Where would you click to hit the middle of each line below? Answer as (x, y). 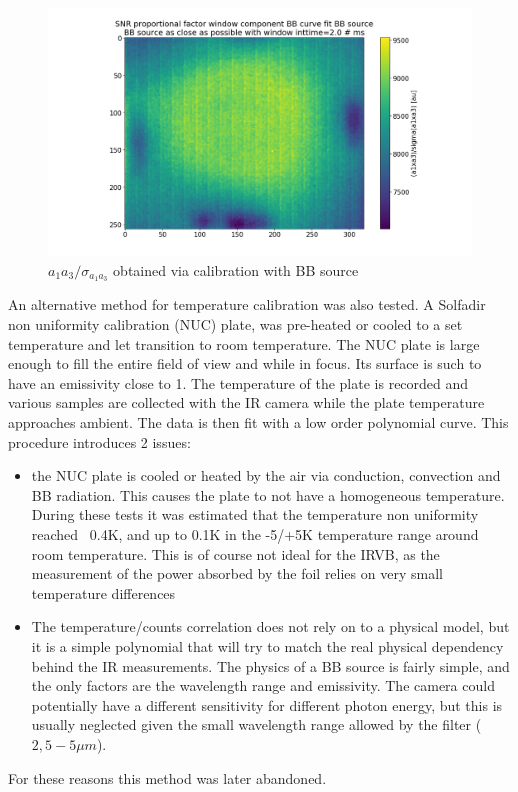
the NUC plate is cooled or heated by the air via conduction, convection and (266, 475)
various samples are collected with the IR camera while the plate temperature (246, 402)
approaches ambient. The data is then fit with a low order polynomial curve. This (258, 422)
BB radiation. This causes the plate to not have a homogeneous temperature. (268, 494)
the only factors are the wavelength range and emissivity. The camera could (263, 685)
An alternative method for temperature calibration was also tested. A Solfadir (247, 304)
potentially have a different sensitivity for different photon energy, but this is (267, 704)
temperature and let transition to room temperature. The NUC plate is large (244, 343)
